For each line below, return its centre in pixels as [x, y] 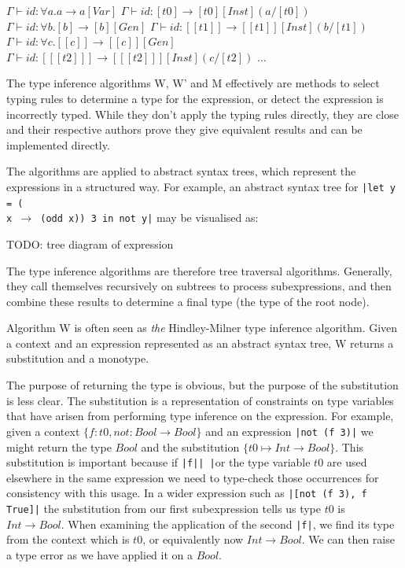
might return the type [59, 446]
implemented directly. [58, 144]
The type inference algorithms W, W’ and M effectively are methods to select [193, 83]
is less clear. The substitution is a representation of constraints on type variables [200, 400]
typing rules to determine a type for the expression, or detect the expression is [195, 98]
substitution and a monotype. [78, 358]
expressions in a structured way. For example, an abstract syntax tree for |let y [201, 186]
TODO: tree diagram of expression [90, 243]
